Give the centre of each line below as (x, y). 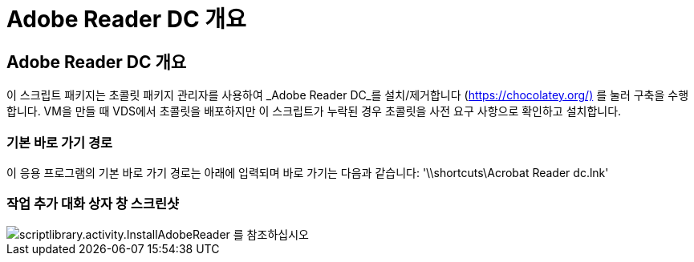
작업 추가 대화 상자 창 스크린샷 (93, 204)
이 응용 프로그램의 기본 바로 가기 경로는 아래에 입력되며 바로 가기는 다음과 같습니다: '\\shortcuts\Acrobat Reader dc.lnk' (308, 172)
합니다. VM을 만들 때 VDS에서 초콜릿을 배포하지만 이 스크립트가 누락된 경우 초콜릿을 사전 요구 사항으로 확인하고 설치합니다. (314, 111)
